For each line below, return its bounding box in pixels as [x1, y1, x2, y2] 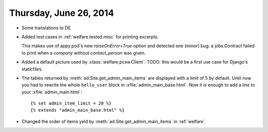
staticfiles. [21, 66, 43, 72]
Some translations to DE [21, 25, 71, 31]
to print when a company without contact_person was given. [21, 50, 146, 56]
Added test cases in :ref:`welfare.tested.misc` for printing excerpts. [21, 34, 159, 40]
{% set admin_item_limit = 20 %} [30, 101, 112, 106]
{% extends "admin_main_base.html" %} [30, 107, 125, 113]
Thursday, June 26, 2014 [9, 7, 114, 18]
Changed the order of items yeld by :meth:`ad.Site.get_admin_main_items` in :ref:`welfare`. [21, 118, 206, 124]
